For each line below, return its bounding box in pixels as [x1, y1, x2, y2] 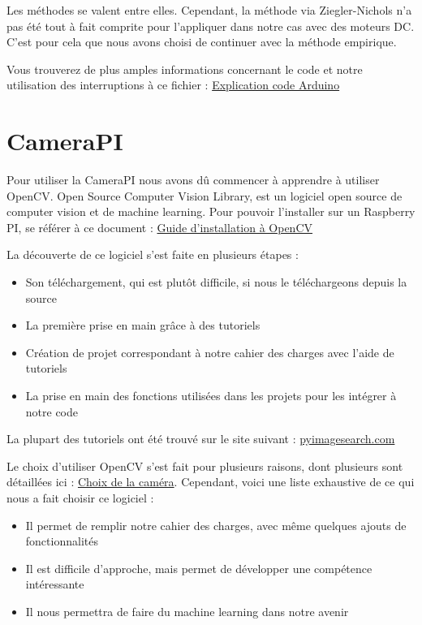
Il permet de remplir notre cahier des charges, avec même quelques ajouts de [25, 516, 407, 533]
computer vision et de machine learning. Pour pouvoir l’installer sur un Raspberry [6, 203, 416, 220]
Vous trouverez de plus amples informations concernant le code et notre [6, 60, 363, 77]
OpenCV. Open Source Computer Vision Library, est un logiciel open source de [6, 187, 403, 204]
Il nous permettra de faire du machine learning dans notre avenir [25, 602, 349, 619]
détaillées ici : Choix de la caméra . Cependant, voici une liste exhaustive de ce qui [6, 473, 415, 490]
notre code [25, 403, 79, 420]
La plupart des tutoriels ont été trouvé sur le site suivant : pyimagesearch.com [6, 430, 395, 447]
